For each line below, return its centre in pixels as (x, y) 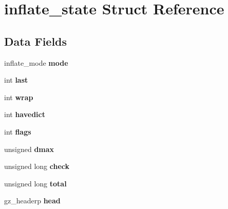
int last (16, 80)
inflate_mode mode (36, 62)
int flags (18, 131)
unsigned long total (35, 183)
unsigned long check (37, 166)
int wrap (19, 97)
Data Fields (36, 41)
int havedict (25, 114)
